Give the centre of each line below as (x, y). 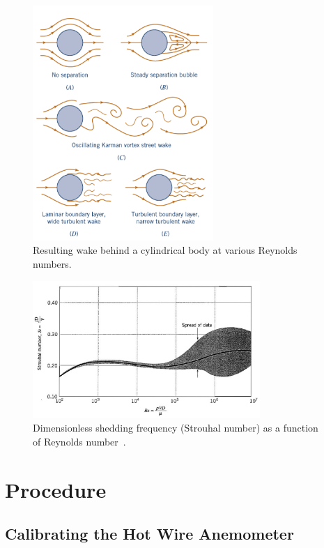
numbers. (52, 264)
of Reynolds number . (79, 441)
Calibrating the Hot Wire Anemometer (149, 534)
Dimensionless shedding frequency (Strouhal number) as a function (176, 428)
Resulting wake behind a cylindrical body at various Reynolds (165, 250)
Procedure (56, 489)
